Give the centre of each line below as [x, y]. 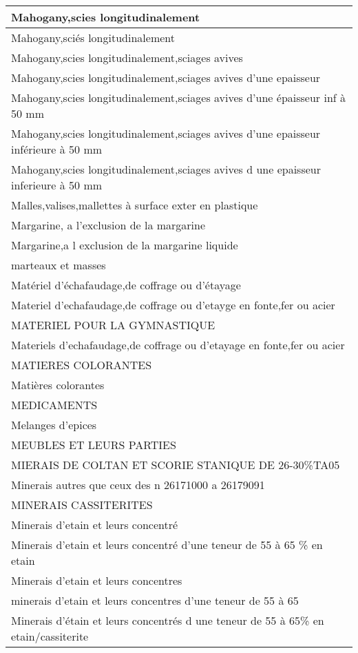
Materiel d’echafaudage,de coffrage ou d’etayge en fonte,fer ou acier [173, 305]
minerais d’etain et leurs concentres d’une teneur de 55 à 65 [155, 600]
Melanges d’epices [54, 425]
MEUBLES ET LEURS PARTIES [94, 445]
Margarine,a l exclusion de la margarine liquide [125, 245]
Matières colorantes [58, 385]
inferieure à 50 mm [57, 185]
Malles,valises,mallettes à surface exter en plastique [135, 205]
